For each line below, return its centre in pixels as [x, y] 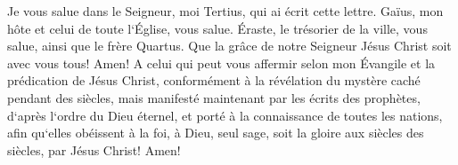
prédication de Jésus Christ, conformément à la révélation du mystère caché [214, 80]
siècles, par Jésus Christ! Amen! [94, 149]
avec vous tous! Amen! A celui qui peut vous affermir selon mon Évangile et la [221, 63]
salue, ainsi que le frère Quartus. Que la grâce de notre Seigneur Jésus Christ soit [229, 46]
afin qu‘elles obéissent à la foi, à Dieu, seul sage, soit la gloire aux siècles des [216, 133]
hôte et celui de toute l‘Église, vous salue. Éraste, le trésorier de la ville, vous [217, 28]
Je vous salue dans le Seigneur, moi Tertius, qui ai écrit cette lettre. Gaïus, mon [225, 11]
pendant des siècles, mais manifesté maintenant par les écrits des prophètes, [214, 97]
